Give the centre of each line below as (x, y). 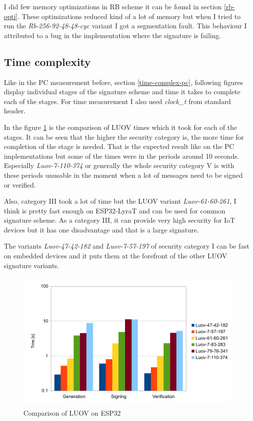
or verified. (20, 184)
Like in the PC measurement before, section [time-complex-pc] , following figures (124, 82)
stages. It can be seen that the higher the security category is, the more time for (124, 137)
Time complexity (47, 61)
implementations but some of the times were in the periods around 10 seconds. (122, 156)
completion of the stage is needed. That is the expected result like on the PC (119, 146)
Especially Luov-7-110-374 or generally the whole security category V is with (119, 165)
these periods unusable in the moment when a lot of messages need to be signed (123, 175)
